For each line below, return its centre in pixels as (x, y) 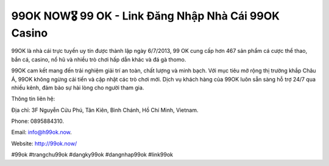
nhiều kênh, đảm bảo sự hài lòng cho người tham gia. (78, 88)
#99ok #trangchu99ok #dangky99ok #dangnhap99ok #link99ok (92, 154)
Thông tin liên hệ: (33, 99)
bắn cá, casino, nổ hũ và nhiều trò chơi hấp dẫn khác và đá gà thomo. (99, 59)
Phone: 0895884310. (37, 121)
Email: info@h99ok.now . (42, 132)
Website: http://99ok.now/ (44, 144)
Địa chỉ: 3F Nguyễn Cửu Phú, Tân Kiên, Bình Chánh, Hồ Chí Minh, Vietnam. (105, 110)
